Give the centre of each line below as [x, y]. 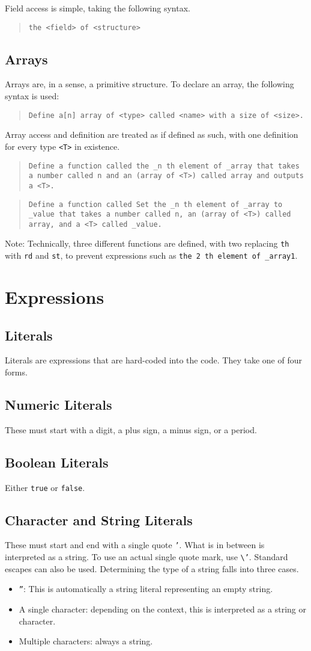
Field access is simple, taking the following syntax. [98, 8]
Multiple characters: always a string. [86, 641]
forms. [16, 372]
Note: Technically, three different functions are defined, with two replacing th [147, 243]
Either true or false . [45, 487]
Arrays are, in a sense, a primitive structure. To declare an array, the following [149, 84]
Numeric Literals [59, 404]
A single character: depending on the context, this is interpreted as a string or [162, 609]
